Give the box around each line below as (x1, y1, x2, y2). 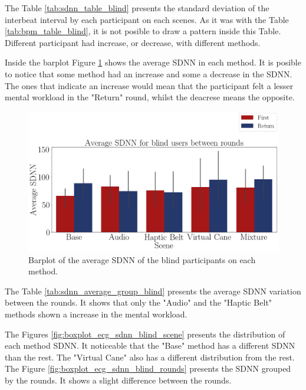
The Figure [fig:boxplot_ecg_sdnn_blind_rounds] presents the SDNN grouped (5, 362, 291, 375)
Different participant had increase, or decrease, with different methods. (5, 36, 261, 48)
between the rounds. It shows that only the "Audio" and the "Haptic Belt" (5, 296, 272, 309)
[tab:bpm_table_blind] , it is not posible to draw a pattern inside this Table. (5, 25, 281, 37)
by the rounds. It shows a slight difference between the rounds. (5, 373, 232, 386)
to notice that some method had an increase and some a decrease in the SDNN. (5, 67, 292, 80)
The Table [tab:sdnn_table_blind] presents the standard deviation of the (5, 2, 269, 14)
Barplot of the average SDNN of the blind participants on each (28, 253, 256, 266)
